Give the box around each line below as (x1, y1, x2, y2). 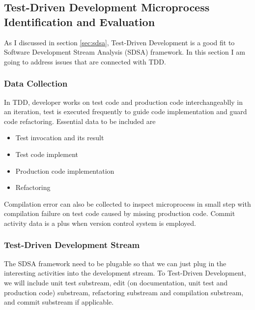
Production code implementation (15, 165, 114, 176)
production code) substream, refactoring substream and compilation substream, (4, 287, 244, 297)
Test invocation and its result (15, 132, 104, 143)
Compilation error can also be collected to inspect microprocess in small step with (4, 198, 251, 209)
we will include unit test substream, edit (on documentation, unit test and (4, 277, 227, 287)
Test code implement (15, 149, 79, 159)
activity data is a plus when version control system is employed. (4, 217, 196, 228)
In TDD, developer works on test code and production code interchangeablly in (4, 96, 243, 107)
